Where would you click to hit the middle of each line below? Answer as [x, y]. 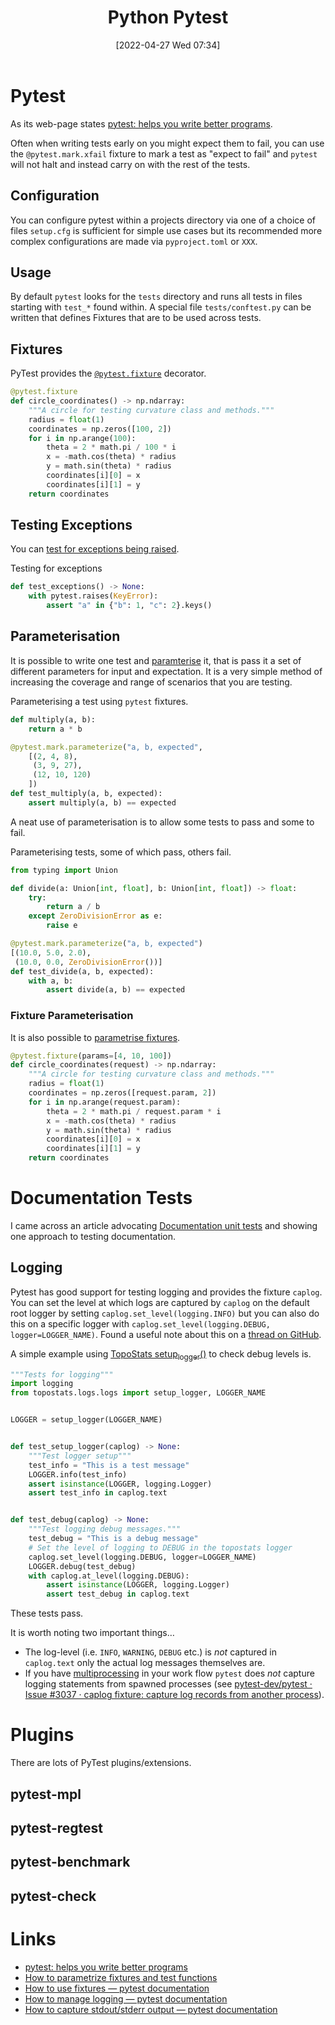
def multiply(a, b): [53, 719]
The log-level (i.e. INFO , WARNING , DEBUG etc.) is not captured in [150, 1652]
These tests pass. [47, 1613]
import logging [42, 1384]
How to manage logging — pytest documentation [126, 1998]
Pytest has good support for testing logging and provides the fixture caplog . [166, 1292]
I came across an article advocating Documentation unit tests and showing [164, 1225]
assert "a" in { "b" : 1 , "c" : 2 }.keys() [129, 606]
